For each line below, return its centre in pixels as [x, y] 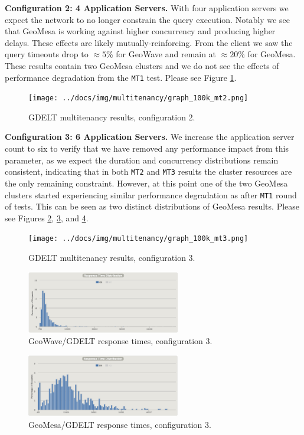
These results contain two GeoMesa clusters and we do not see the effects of [142, 65]
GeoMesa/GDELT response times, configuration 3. [120, 424]
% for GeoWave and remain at [161, 54]
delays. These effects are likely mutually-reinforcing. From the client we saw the [149, 42]
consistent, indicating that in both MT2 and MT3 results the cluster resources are [148, 171]
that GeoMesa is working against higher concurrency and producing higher [140, 31]
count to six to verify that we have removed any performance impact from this [147, 148]
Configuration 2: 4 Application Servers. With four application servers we [147, 8]
